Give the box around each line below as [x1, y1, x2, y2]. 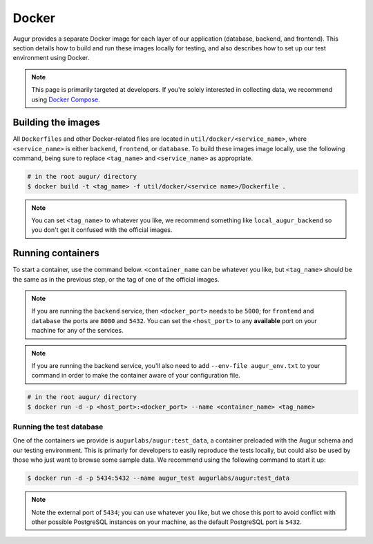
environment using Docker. [12, 54, 90, 62]
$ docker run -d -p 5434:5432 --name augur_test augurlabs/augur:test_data [27, 474, 290, 483]
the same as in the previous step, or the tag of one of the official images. [12, 275, 220, 283]
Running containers [12, 247, 99, 259]
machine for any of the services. [31, 327, 124, 335]
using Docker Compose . [31, 95, 100, 104]
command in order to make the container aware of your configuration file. [31, 371, 241, 380]
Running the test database [12, 422, 104, 431]
